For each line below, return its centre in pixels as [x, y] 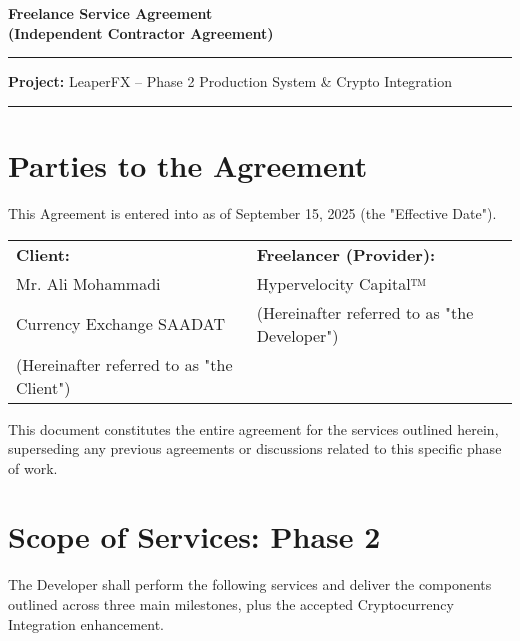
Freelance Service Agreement [110, 13]
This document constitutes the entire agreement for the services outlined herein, [253, 428]
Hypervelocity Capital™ [341, 283]
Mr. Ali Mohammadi [88, 283]
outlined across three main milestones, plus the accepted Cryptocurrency [231, 604]
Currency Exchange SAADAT [120, 323]
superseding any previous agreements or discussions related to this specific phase [255, 448]
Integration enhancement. [86, 623]
